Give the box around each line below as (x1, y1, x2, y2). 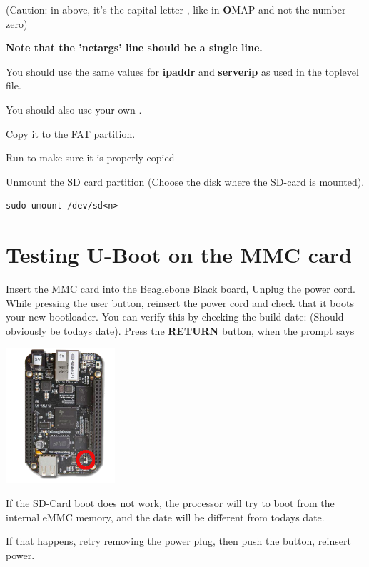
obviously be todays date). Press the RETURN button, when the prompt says (6, 323, 355, 338)
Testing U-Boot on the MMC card (6, 240, 352, 269)
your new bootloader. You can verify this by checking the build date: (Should (6, 309, 344, 324)
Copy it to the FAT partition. (6, 126, 136, 141)
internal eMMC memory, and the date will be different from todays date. (6, 509, 325, 524)
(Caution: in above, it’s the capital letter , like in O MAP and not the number (6, 2, 346, 16)
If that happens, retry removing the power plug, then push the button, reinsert (6, 533, 351, 548)
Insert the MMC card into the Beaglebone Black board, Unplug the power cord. (6, 281, 355, 296)
